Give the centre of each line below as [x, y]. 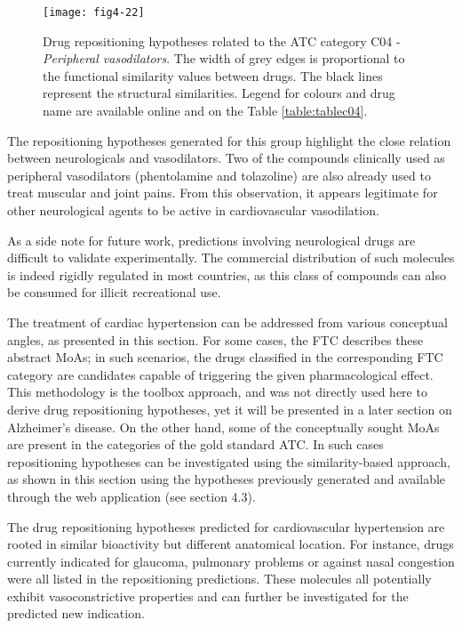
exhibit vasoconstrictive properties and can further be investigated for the [208, 596]
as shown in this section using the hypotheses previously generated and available [227, 479]
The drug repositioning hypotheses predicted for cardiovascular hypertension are [226, 526]
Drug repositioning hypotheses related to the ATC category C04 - [222, 40]
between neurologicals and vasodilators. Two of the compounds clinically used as [226, 158]
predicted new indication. [76, 613]
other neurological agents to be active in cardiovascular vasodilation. [193, 210]
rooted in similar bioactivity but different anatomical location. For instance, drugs [231, 544]
